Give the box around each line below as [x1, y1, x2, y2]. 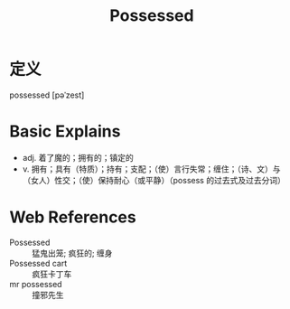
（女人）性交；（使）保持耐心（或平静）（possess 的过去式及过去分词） [22, 174, 286, 185]
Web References [9, 207, 137, 228]
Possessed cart [9, 257, 68, 268]
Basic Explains [9, 121, 121, 142]
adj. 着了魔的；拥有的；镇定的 [22, 152, 134, 163]
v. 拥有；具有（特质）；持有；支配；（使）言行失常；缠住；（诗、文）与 [22, 164, 282, 174]
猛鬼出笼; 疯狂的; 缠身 [32, 248, 113, 258]
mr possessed [9, 278, 62, 289]
